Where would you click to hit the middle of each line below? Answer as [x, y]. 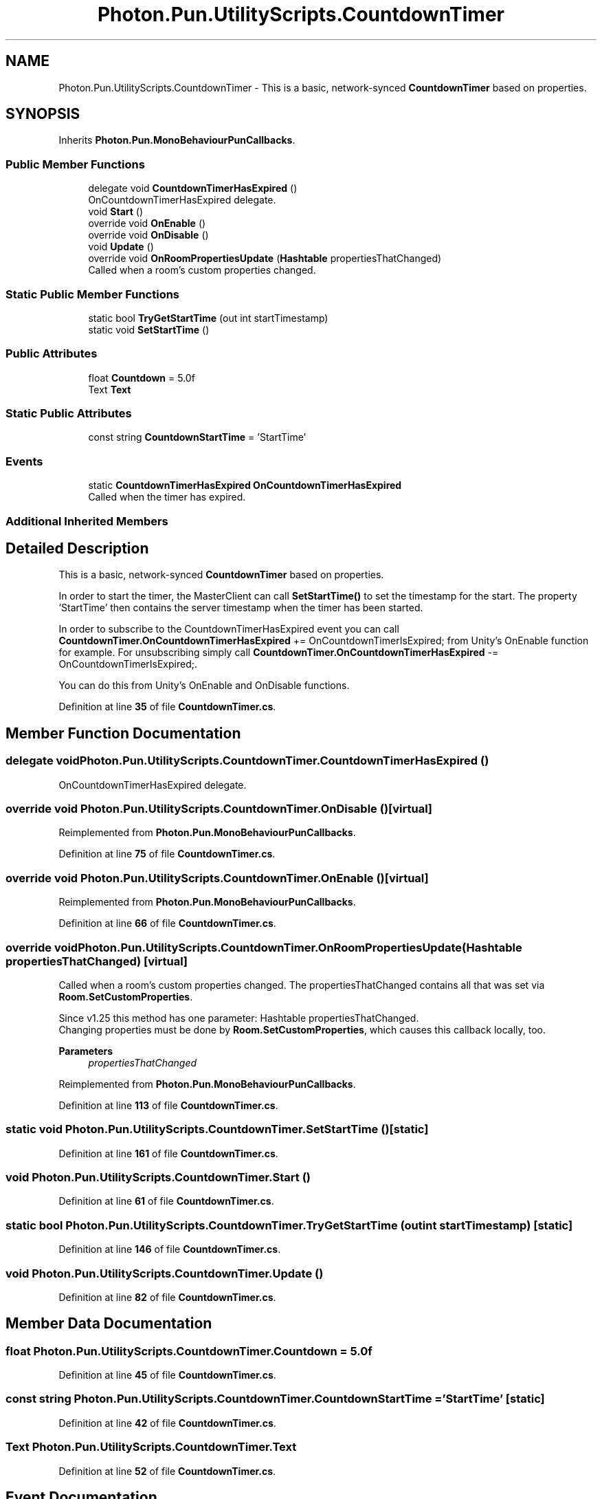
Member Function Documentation [123, 733]
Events [24, 461]
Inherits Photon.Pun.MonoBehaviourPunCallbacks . [177, 140]
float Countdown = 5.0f [142, 378]
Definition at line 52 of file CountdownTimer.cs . [167, 1471]
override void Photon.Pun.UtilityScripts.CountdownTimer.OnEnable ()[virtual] [217, 878]
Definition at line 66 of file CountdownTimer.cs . [167, 923]
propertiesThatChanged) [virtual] [97, 961]
